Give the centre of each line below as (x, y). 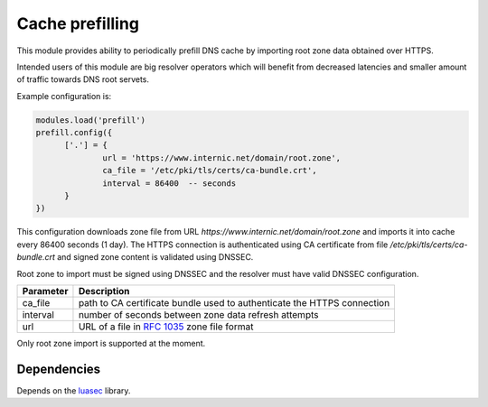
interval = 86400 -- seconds (169, 183)
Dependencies (59, 369)
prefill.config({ (74, 133)
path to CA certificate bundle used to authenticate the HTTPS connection (234, 302)
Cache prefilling (78, 23)
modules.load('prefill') (91, 120)
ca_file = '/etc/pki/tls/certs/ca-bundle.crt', (210, 171)
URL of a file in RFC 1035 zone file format (166, 327)
